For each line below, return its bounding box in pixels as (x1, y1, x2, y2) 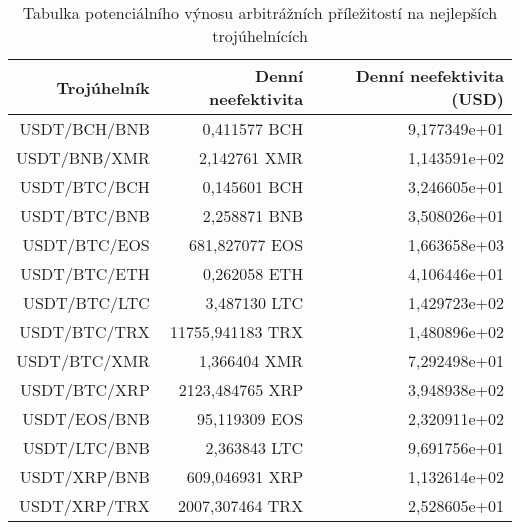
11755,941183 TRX (170, 320, 304, 343)
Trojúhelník (56, 75, 150, 99)
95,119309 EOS (197, 407, 304, 430)
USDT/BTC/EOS (22, 233, 150, 256)
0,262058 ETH (202, 262, 304, 285)
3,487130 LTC (205, 291, 304, 314)
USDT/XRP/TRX (19, 494, 150, 517)
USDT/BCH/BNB (19, 117, 150, 140)
